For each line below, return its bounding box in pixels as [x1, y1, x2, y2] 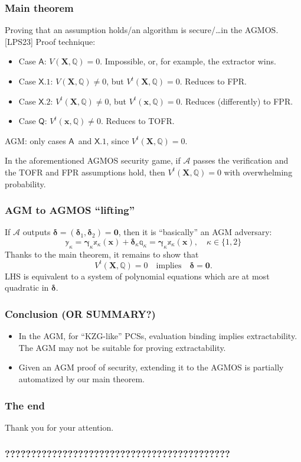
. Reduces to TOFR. [100, 115, 175, 127]
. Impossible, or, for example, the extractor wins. [100, 55, 276, 67]
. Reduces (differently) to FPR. [180, 95, 293, 107]
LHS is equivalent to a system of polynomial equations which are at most [5, 269, 270, 282]
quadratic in [5, 281, 49, 294]
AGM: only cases [5, 134, 66, 147]
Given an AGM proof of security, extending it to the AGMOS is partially [18, 361, 284, 373]
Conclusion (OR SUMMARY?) [5, 306, 156, 321]
